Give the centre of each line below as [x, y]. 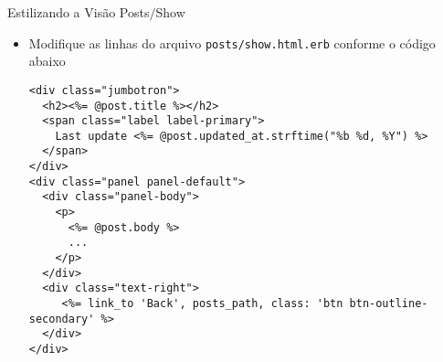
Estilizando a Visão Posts [79, 12]
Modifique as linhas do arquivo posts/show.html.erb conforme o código [232, 43]
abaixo [47, 61]
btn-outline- [389, 304]
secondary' [62, 319]
